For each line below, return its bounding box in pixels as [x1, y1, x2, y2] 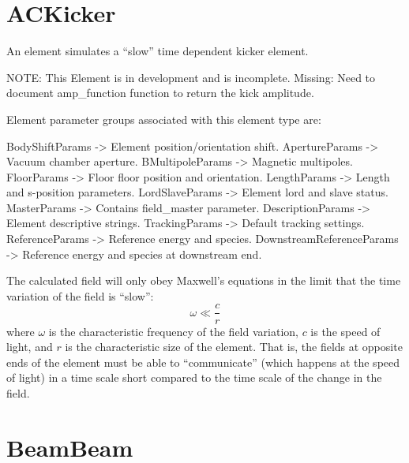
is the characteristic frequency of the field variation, [48, 323, 298, 339]
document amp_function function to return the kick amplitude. [6, 84, 314, 101]
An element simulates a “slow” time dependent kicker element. [6, 43, 309, 59]
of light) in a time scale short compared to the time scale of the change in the [6, 369, 382, 386]
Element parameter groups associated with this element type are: [6, 110, 321, 127]
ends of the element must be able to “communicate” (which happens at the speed [6, 353, 400, 370]
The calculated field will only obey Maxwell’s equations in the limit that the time [6, 272, 401, 289]
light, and [6, 338, 53, 355]
